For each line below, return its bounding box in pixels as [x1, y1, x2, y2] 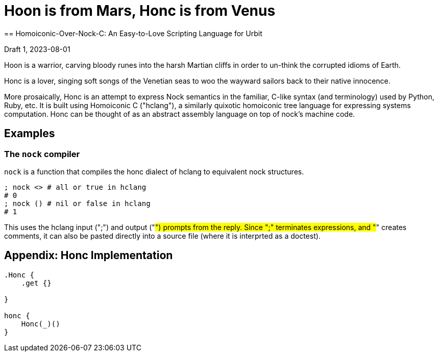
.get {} [21, 278, 52, 287]
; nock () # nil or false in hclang [4, 199, 151, 208]
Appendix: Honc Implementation [4, 249, 173, 262]
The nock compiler [4, 148, 80, 159]
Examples [4, 127, 55, 140]
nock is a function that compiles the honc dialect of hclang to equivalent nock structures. [4, 167, 304, 176]
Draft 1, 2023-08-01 [4, 44, 70, 54]
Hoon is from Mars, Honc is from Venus [4, 2, 276, 19]
